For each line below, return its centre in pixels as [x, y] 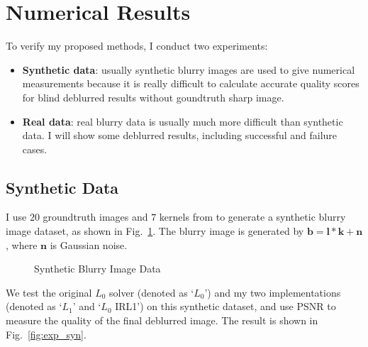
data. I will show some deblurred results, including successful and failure [180, 135]
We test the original [49, 292]
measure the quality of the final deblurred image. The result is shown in [162, 320]
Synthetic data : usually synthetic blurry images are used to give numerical [189, 69]
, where [22, 244]
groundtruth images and [95, 217]
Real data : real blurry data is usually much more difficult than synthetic [183, 121]
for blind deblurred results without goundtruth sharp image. [153, 97]
